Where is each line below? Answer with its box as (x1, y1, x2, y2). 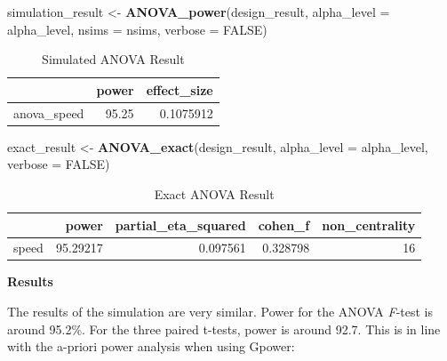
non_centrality (322, 215, 416, 234)
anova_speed (13, 103, 84, 122)
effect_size (146, 80, 213, 99)
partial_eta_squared (115, 215, 246, 234)
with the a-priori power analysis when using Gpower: (7, 337, 295, 356)
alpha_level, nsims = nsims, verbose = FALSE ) (7, 20, 267, 38)
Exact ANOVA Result (154, 184, 275, 203)
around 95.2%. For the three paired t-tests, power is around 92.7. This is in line (7, 319, 441, 338)
